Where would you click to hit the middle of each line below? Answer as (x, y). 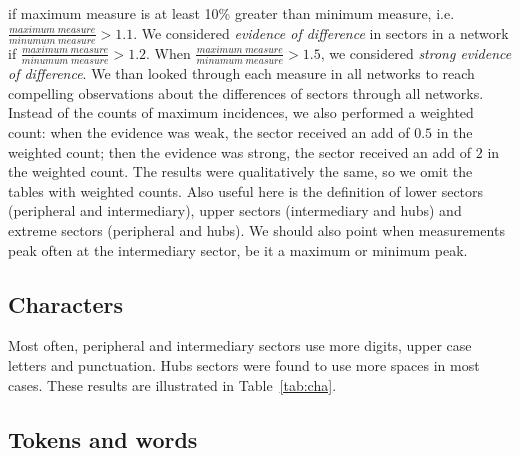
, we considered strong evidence (416, 52)
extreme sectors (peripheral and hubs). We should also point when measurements (256, 229)
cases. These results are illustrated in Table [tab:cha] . (172, 384)
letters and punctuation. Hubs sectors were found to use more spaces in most (244, 364)
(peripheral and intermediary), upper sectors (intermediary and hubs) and (235, 210)
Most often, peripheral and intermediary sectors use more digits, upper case (240, 345)
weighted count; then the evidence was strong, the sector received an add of (240, 151)
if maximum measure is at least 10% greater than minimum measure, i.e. (231, 13)
